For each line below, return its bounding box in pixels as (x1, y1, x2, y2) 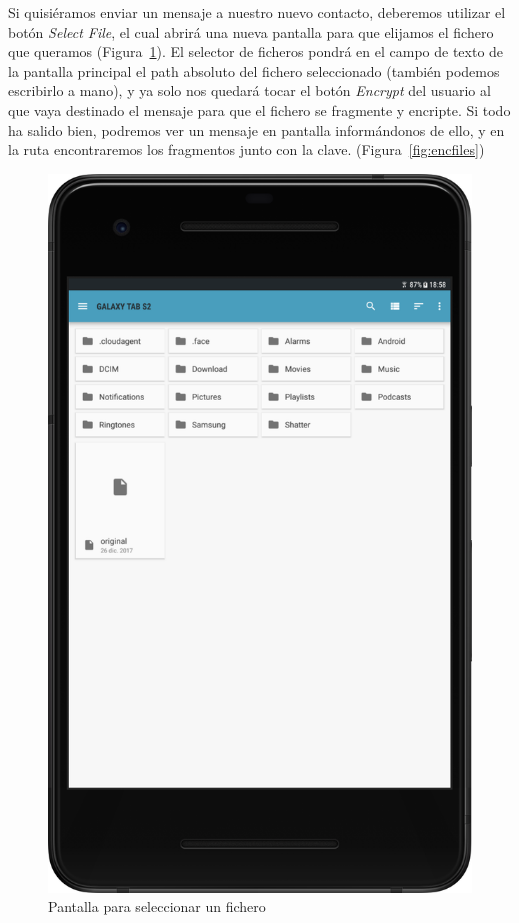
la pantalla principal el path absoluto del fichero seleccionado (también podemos (8, 60, 500, 81)
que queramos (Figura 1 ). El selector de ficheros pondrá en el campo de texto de (8, 41, 504, 62)
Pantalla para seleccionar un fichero (48, 896, 266, 917)
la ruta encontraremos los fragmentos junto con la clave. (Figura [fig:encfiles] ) (8, 139, 485, 160)
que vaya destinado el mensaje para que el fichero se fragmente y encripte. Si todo (8, 99, 511, 120)
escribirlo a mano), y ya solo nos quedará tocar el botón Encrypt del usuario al (8, 80, 491, 101)
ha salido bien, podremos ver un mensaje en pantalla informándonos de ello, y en (8, 119, 505, 140)
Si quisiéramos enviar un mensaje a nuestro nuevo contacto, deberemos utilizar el (8, 2, 506, 22)
